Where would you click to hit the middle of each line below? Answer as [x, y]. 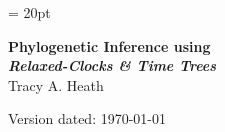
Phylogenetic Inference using [109, 45]
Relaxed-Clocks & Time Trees [112, 65]
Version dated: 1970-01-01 [87, 118]
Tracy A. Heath [56, 84]
